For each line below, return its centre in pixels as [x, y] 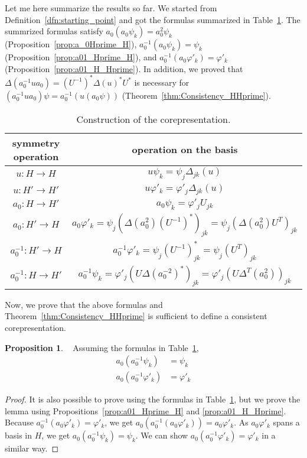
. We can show [162, 435]
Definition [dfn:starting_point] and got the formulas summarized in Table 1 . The [153, 19]
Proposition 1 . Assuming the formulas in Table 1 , [102, 347]
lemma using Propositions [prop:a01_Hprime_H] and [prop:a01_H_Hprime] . [146, 410]
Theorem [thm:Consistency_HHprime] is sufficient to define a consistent [136, 316]
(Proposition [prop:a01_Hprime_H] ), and [81, 57]
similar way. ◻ [32, 448]
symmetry [36, 142]
